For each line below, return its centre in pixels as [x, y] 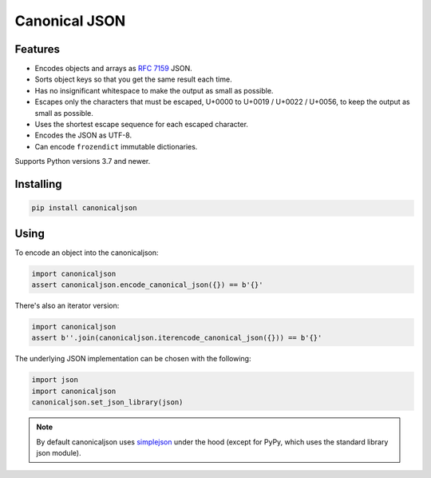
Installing [39, 184]
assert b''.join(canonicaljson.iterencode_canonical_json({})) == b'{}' [177, 338]
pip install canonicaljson [84, 208]
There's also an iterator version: [67, 306]
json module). [59, 452]
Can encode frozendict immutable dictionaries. [116, 146]
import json [55, 380]
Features [37, 49]
